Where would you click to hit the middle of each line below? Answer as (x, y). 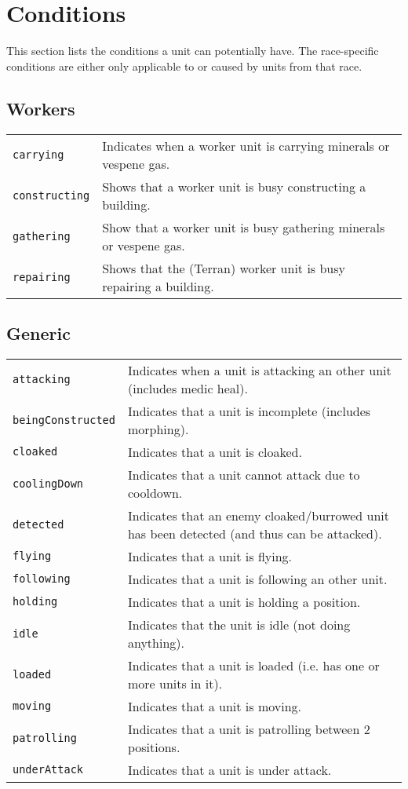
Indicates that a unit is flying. (210, 556)
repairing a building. (158, 286)
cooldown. (155, 492)
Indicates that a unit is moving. (215, 706)
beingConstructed (64, 420)
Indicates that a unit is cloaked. (215, 451)
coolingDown (48, 483)
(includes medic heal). (188, 388)
